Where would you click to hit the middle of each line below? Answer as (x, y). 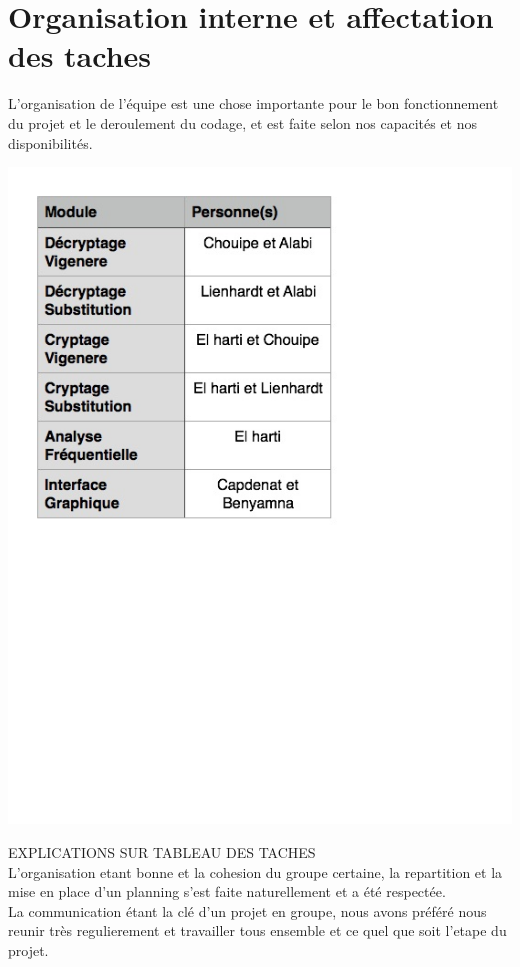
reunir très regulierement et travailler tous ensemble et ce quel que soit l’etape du (257, 930)
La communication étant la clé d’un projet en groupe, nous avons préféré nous (247, 910)
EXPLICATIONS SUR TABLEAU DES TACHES (162, 852)
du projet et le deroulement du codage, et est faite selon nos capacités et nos (243, 122)
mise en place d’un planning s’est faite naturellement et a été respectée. (227, 891)
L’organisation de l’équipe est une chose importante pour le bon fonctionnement (253, 103)
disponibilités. (50, 142)
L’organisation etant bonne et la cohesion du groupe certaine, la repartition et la (255, 871)
